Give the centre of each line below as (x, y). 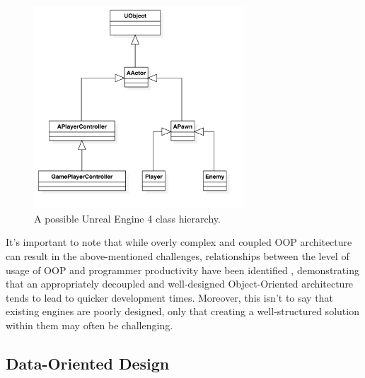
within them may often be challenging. (89, 325)
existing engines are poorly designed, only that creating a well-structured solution (182, 311)
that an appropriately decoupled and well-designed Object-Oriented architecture (180, 284)
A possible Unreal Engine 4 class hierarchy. (127, 218)
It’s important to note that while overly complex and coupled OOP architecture (179, 242)
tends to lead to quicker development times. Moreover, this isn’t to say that (169, 297)
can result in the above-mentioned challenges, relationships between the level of (178, 256)
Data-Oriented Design (88, 364)
